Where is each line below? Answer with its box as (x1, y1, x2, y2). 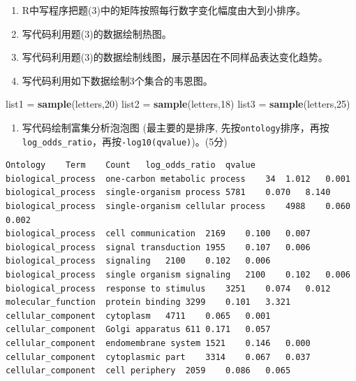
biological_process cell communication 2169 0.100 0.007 (6, 229, 311, 239)
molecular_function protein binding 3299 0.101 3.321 (6, 297, 291, 308)
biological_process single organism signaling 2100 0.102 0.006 (6, 270, 350, 280)
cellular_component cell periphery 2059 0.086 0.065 (6, 366, 291, 376)
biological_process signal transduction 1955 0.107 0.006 (6, 242, 311, 252)
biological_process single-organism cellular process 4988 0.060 (6, 201, 350, 212)
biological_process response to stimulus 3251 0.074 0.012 (6, 283, 331, 294)
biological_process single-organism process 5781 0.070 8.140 (6, 187, 331, 198)
